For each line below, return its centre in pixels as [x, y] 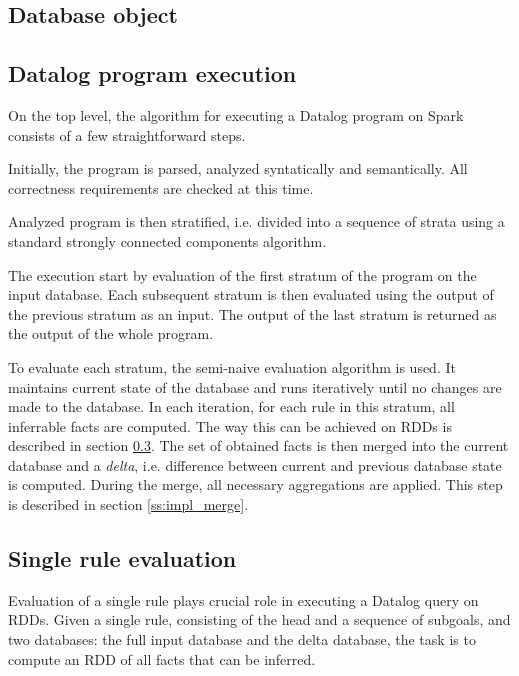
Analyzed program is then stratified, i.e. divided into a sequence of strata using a [256, 221]
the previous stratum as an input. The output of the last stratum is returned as [252, 313]
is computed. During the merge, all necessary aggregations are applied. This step [255, 484]
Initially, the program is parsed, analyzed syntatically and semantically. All [238, 168]
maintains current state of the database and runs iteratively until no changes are [255, 386]
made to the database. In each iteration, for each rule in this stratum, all [231, 406]
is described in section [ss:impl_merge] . [128, 504]
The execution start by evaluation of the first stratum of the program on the [242, 274]
